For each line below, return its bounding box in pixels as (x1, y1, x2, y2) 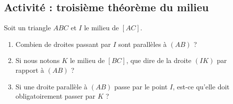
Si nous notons (15, 55, 60, 65)
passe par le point (114, 81, 168, 91)
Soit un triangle (4, 22, 51, 33)
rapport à (15, 64, 44, 75)
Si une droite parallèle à (15, 81, 88, 91)
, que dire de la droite (126, 55, 192, 65)
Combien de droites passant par (15, 39, 111, 49)
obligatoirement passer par (15, 91, 96, 101)
